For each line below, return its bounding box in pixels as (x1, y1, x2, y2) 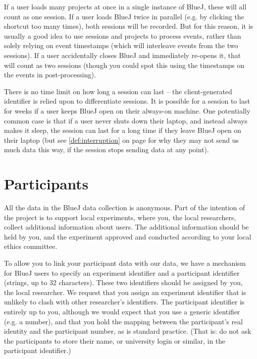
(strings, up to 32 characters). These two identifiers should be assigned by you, (4, 277, 243, 288)
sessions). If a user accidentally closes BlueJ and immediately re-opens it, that (4, 50, 241, 60)
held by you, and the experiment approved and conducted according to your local (4, 231, 252, 241)
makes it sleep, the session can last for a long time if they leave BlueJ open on (4, 125, 242, 135)
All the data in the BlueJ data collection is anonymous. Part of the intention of (4, 202, 245, 213)
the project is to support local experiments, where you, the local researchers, (4, 212, 236, 222)
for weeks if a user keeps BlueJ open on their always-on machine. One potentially (4, 105, 251, 116)
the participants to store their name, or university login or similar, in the (4, 335, 225, 346)
